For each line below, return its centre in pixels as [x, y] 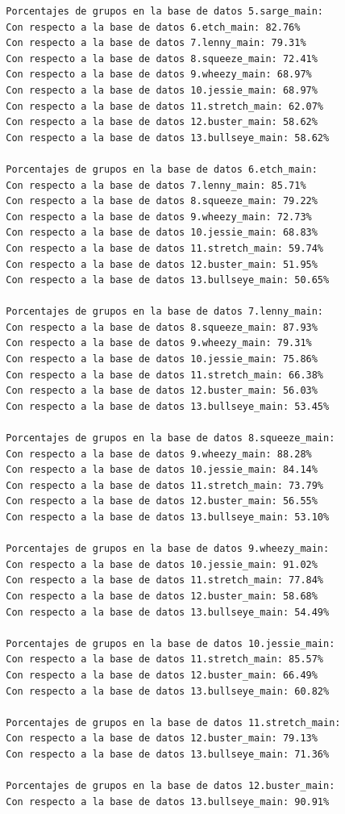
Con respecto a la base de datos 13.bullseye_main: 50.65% [168, 280]
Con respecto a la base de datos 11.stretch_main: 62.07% [165, 106]
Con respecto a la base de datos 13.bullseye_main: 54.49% [168, 612]
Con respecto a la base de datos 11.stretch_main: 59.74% [165, 248]
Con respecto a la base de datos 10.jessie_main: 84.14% [162, 470]
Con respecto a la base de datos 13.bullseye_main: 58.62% [168, 138]
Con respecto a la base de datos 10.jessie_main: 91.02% [162, 564]
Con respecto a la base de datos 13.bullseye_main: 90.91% [168, 801]
